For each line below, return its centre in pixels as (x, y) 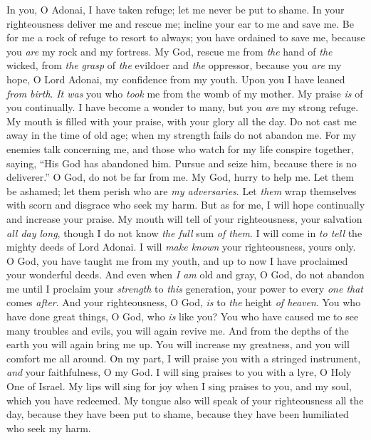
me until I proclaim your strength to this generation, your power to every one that (185, 288)
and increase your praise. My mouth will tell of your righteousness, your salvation (184, 218)
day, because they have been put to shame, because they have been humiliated (178, 414)
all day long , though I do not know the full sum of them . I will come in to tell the (184, 232)
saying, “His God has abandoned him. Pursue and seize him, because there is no (182, 163)
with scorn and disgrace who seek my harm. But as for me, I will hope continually (186, 205)
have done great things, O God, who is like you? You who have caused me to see (183, 316)
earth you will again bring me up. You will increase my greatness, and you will (178, 344)
